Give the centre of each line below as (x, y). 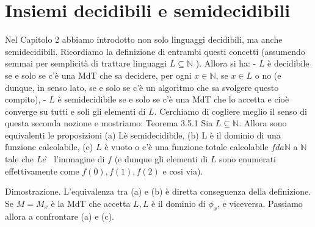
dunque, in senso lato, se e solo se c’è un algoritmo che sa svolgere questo (142, 87)
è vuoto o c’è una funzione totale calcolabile (186, 147)
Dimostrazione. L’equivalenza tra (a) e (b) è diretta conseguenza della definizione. (158, 191)
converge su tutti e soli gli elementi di (75, 111)
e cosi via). (183, 171)
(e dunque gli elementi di (161, 159)
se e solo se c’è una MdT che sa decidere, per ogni (98, 75)
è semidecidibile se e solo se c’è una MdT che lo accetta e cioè (173, 99)
